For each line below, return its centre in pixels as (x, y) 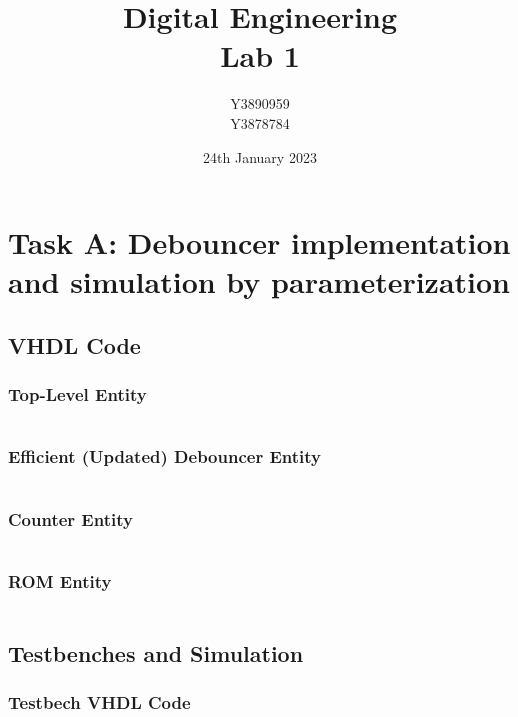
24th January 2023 (260, 156)
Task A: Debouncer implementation (259, 242)
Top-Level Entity (77, 394)
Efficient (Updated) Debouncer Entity (164, 456)
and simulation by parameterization (259, 281)
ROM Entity (60, 580)
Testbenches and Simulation (156, 652)
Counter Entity (70, 518)
